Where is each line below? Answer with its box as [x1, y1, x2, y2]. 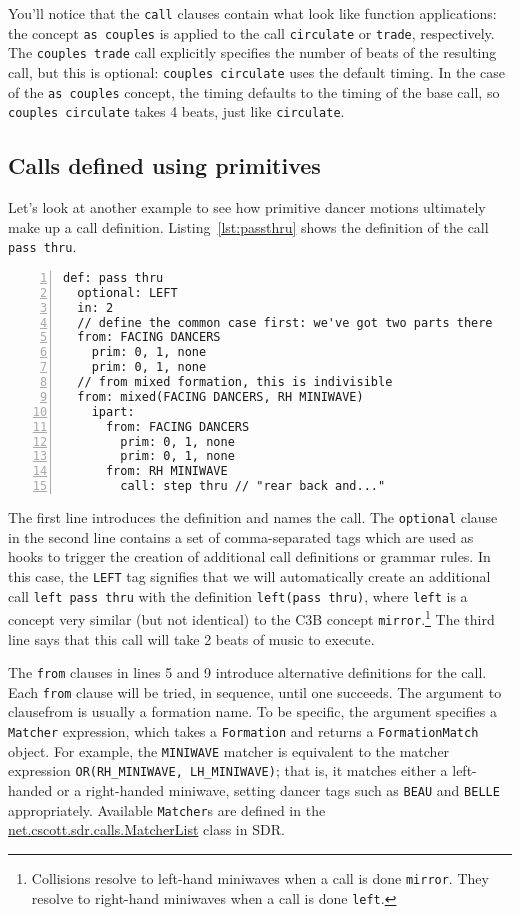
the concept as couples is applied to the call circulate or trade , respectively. [8, 22, 495, 43]
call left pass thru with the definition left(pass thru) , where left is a [8, 585, 468, 606]
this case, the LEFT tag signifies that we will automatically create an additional [8, 565, 491, 586]
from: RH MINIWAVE [105, 464, 228, 479]
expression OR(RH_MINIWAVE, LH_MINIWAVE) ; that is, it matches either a [8, 760, 448, 781]
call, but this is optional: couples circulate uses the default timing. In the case [8, 61, 505, 82]
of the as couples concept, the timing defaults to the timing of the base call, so [8, 81, 500, 102]
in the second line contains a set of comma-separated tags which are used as [8, 526, 474, 547]
